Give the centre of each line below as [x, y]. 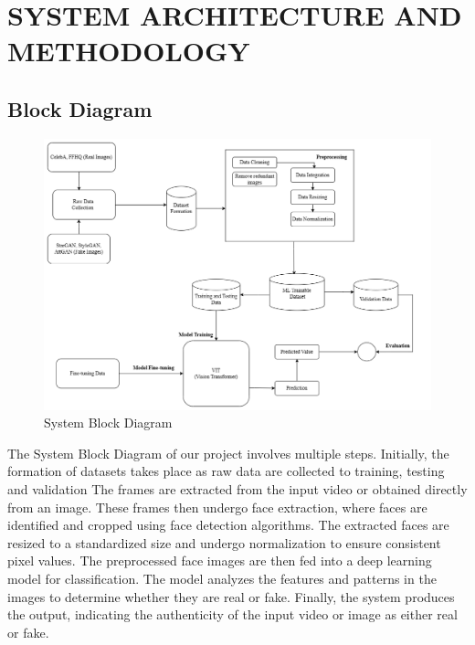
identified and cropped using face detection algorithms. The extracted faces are [228, 525]
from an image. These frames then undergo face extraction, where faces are [217, 507]
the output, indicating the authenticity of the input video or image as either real [232, 614]
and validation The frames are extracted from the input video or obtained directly [237, 489]
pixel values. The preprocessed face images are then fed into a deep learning [220, 560]
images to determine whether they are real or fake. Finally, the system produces [231, 596]
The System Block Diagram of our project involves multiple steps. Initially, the [228, 453]
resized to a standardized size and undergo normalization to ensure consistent [224, 542]
